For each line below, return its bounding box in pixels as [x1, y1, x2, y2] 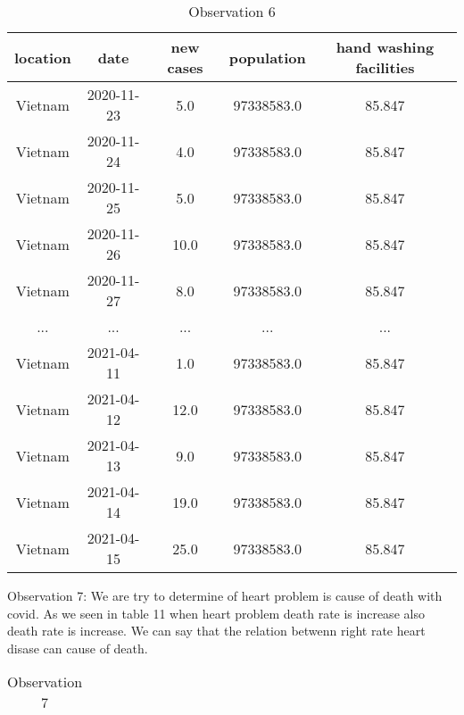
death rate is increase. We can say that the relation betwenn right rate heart [7, 621, 426, 640]
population [228, 46, 306, 68]
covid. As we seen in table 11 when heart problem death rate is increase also [7, 603, 425, 622]
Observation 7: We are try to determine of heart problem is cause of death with [7, 586, 443, 604]
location [14, 46, 71, 68]
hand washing [336, 37, 435, 57]
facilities [355, 57, 415, 78]
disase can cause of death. [7, 638, 148, 657]
